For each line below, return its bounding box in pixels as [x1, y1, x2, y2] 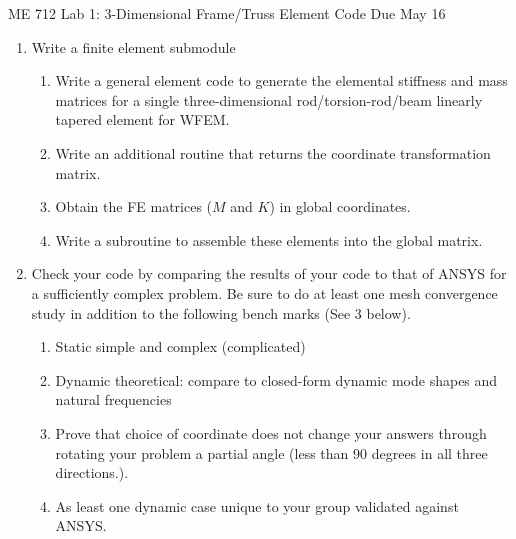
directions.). [55, 462, 129, 483]
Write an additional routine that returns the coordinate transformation [55, 142, 491, 163]
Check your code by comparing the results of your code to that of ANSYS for [31, 263, 507, 284]
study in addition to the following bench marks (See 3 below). [31, 302, 411, 323]
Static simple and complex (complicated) [55, 336, 306, 357]
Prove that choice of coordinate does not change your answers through [55, 422, 487, 443]
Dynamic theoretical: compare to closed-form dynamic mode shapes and [55, 369, 498, 390]
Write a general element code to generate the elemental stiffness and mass [55, 70, 508, 91]
